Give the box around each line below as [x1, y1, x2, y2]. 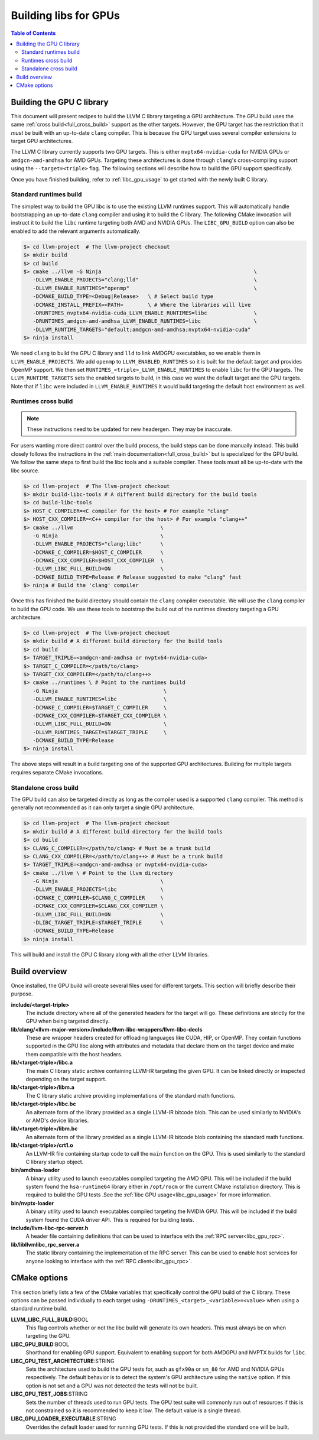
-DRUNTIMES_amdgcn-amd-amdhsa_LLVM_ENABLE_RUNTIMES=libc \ [32, 318, 257, 325]
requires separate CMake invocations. [11, 768, 103, 776]
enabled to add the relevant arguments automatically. [11, 228, 141, 235]
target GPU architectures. [11, 137, 73, 144]
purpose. [11, 990, 33, 997]
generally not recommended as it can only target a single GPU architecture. [11, 804, 194, 811]
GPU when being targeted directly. [25, 1017, 110, 1025]
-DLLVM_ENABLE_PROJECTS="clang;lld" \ [32, 277, 257, 283]
